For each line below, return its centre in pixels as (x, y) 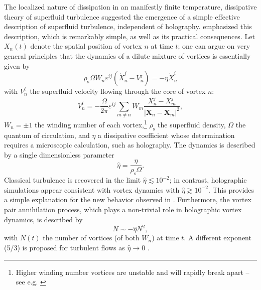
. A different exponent (218, 238)
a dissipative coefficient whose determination (166, 135)
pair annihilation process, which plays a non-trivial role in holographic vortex (123, 209)
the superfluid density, (192, 124)
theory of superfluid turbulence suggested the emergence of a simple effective (122, 16)
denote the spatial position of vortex (86, 46)
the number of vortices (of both (91, 238)
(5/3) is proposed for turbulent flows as (64, 247)
